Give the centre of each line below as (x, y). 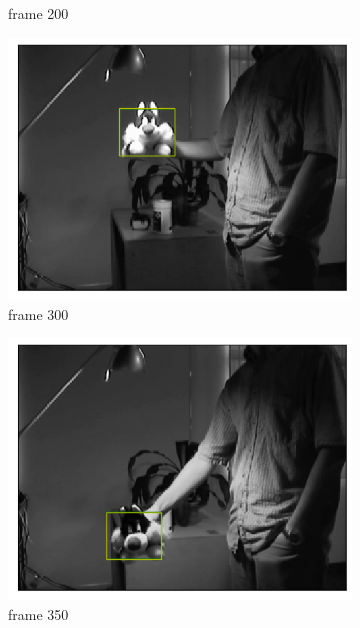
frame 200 (38, 13)
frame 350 (38, 614)
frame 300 (38, 313)
